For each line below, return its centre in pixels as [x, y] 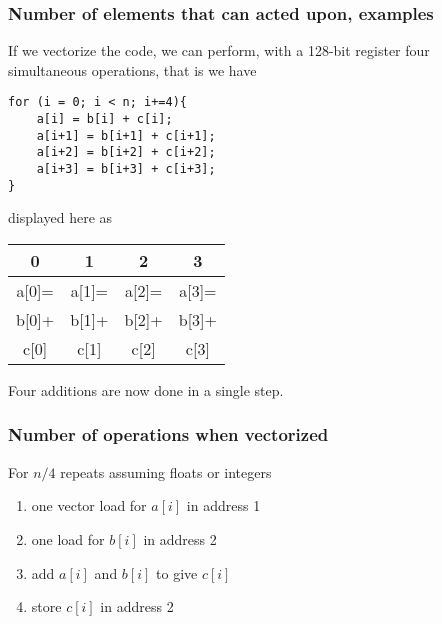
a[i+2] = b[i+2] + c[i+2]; [126, 152]
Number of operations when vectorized [168, 434]
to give [177, 572]
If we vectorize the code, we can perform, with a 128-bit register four [219, 50]
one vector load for [89, 505]
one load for [68, 538]
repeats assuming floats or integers [166, 471]
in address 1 [223, 505]
